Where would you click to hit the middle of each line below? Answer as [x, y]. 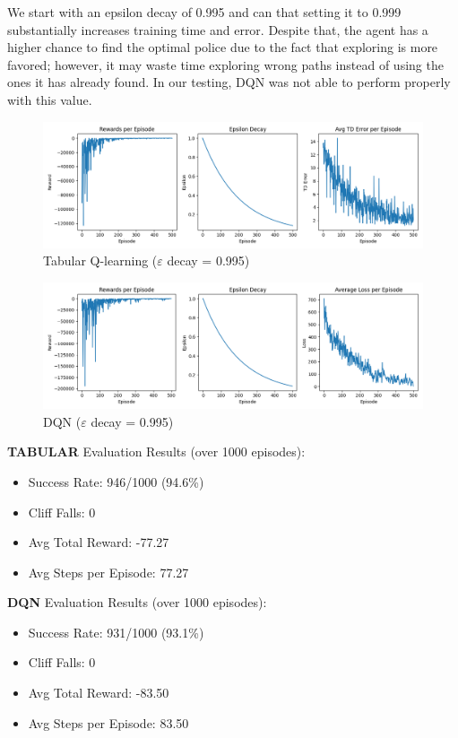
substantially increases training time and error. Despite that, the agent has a [218, 29]
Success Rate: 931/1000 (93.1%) [116, 632]
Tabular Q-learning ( [100, 260]
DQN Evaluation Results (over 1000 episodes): [137, 602]
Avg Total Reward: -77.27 [99, 542]
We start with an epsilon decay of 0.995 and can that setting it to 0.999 [204, 12]
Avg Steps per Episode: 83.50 [108, 722]
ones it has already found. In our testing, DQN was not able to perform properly [229, 82]
